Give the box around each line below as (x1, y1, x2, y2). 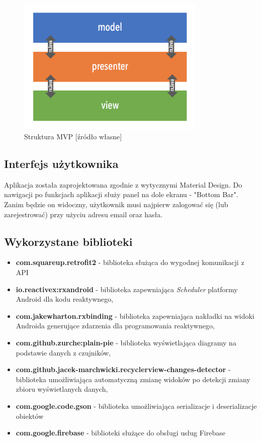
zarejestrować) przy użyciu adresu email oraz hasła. (4, 209, 163, 219)
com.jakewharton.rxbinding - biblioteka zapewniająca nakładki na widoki (16, 310, 254, 321)
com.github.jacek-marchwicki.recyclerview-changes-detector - (16, 364, 231, 375)
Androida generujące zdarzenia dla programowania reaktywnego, (16, 320, 215, 331)
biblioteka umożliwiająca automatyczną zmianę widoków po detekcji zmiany (16, 374, 250, 384)
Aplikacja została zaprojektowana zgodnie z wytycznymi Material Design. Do (4, 179, 242, 190)
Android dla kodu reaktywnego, (16, 294, 114, 304)
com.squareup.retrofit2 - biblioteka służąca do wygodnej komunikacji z (16, 257, 244, 268)
